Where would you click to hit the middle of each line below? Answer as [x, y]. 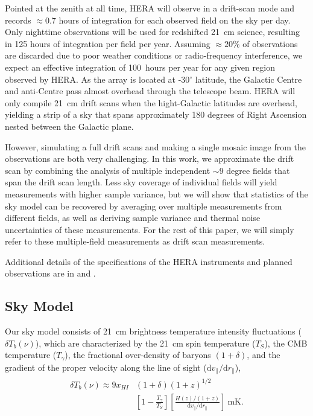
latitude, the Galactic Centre [248, 79]
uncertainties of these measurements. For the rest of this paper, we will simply [150, 229]
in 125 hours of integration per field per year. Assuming [108, 43]
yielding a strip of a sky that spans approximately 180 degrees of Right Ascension [156, 114]
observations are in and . [50, 273]
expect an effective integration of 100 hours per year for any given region [140, 67]
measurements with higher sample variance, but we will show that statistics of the [156, 194]
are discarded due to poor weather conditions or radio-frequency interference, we [154, 55]
